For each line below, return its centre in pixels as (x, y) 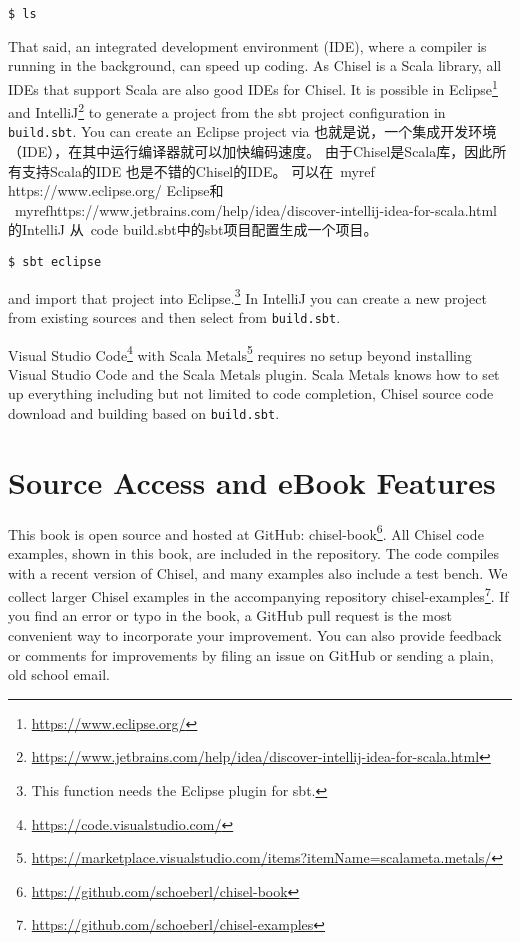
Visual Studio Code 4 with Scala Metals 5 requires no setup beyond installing (240, 353)
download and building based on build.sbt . (144, 412)
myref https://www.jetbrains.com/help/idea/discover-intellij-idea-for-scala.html (255, 209)
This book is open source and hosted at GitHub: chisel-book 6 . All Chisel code (246, 532)
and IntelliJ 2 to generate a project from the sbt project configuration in (227, 110)
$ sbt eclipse (55, 261)
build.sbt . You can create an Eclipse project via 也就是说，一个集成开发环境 (252, 131)
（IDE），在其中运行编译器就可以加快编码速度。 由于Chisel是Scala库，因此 (250, 151)
